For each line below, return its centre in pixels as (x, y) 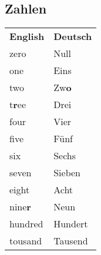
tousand (26, 241)
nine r (20, 207)
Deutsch (73, 36)
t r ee (18, 105)
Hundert (71, 224)
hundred (26, 224)
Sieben (67, 173)
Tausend (71, 241)
